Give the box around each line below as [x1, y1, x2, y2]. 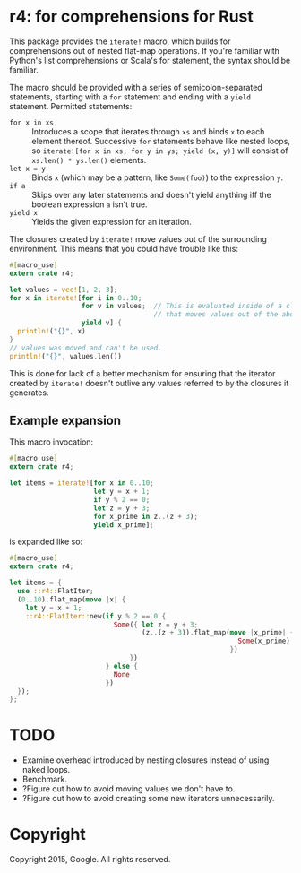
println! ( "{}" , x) [17, 327, 87, 336]
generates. [9, 387, 49, 398]
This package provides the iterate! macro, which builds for [9, 36, 231, 47]
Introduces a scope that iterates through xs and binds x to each [31, 125, 265, 136]
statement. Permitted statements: [9, 100, 133, 111]
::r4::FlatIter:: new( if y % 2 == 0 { [25, 611, 167, 620]
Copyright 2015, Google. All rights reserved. [9, 854, 171, 865]
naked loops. [21, 765, 71, 775]
